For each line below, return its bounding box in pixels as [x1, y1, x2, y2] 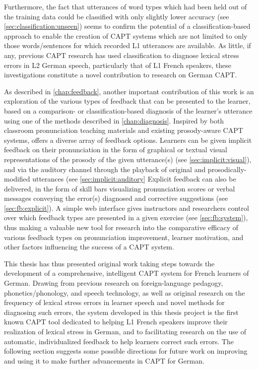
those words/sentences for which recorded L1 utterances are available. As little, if [4, 40, 251, 51]
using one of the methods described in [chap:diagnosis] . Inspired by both [4, 115, 224, 125]
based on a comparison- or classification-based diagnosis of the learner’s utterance [4, 105, 253, 116]
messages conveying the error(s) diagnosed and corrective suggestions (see [4, 193, 228, 203]
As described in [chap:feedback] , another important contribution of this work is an [4, 86, 254, 96]
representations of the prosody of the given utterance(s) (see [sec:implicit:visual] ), [4, 154, 252, 164]
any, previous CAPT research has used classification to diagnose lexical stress [4, 50, 239, 60]
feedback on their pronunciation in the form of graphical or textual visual [4, 144, 227, 155]
